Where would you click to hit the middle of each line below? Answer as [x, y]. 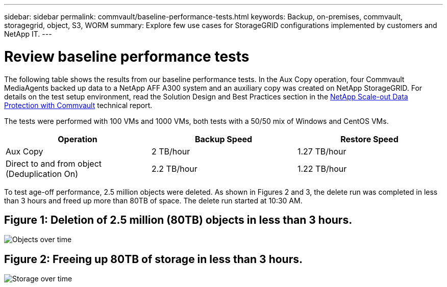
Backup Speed [224, 139]
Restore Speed [369, 139]
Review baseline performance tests [127, 56]
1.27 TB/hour [322, 151]
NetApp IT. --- [28, 34]
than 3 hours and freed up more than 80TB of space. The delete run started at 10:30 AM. [153, 200]
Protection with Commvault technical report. [78, 105]
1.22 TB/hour [322, 168]
